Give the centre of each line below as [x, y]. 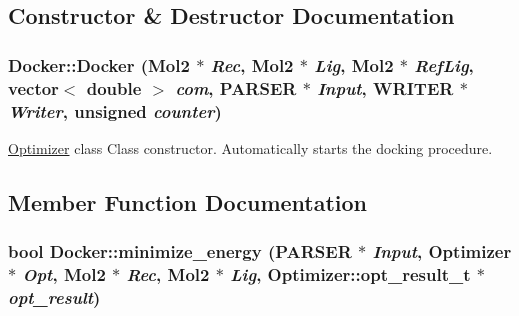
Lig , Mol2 [354, 64]
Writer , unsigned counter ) [115, 110]
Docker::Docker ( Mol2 [99, 64]
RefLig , [444, 64]
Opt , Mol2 [64, 274]
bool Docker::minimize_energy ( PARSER [180, 251]
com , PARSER [236, 87]
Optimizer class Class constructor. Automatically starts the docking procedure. [250, 147]
